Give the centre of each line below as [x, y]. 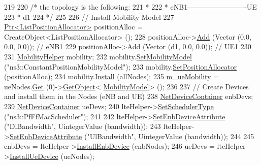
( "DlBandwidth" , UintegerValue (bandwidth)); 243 [83, 126]
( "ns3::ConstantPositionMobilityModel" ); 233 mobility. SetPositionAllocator [121, 66]
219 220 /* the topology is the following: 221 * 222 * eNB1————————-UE [130, 7]
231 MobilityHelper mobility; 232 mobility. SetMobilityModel [98, 56]
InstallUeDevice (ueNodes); [52, 156]
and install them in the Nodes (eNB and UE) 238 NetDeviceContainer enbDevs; [129, 96]
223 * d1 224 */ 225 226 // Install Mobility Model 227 [89, 16]
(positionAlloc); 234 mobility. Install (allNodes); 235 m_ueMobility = [112, 76]
